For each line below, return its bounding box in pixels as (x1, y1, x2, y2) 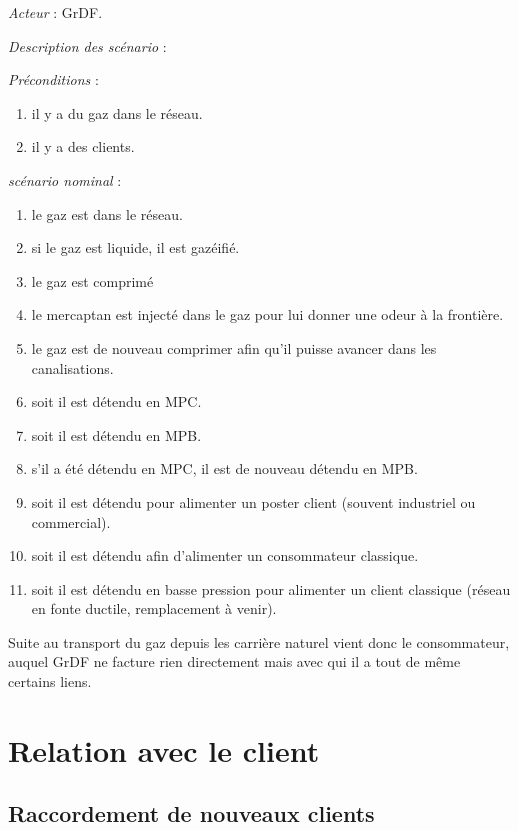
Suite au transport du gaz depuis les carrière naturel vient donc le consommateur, (8, 631, 510, 652)
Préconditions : (8, 69, 99, 90)
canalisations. (31, 357, 114, 378)
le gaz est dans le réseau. (31, 203, 183, 224)
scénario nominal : (8, 169, 122, 190)
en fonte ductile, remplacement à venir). (31, 598, 277, 619)
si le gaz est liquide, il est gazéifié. (31, 237, 240, 258)
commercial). (31, 511, 111, 532)
